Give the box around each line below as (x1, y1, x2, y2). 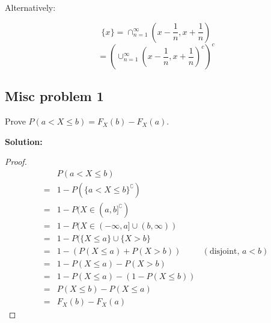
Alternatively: (5, 1, 56, 13)
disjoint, (209, 247, 240, 256)
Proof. (5, 155, 27, 168)
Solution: (5, 135, 43, 147)
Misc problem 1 (5, 87, 104, 105)
